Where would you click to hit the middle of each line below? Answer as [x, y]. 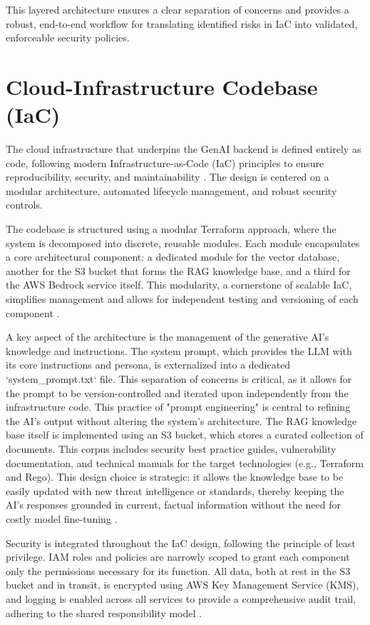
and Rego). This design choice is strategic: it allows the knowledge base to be [175, 477]
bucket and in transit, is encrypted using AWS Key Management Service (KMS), [183, 585]
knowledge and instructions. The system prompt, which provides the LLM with [179, 350]
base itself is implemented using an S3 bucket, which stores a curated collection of [185, 435]
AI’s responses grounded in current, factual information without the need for [173, 505]
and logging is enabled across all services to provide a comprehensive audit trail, [181, 598]
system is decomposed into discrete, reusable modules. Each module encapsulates [183, 242]
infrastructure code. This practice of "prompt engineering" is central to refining [178, 407]
